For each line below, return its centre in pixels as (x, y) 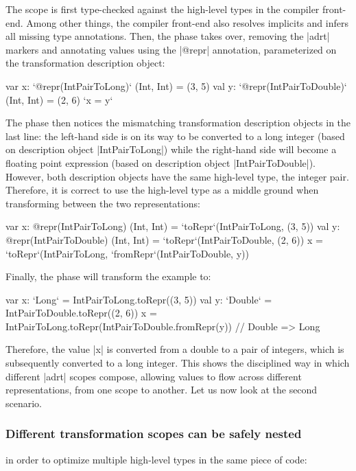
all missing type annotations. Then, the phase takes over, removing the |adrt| (168, 36)
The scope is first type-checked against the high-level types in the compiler (163, 9)
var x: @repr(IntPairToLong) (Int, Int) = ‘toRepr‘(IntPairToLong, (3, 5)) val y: (173, 226)
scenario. (24, 403)
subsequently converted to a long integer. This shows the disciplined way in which (178, 363)
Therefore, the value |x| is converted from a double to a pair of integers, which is (175, 349)
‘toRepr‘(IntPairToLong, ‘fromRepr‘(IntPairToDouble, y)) (127, 253)
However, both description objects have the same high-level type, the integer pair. (177, 176)
